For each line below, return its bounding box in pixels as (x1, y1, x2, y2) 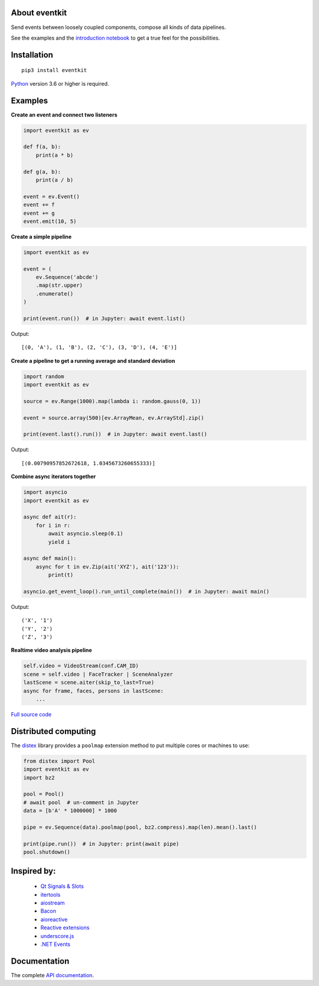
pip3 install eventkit (21, 67, 87, 74)
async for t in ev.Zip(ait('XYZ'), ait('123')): (35, 563, 180, 570)
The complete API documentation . (11, 971, 95, 978)
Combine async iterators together (11, 473, 96, 480)
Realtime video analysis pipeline (11, 647, 92, 654)
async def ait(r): (23, 514, 77, 520)
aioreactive (40, 916, 68, 923)
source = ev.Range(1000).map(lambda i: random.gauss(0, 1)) (23, 398, 201, 404)
